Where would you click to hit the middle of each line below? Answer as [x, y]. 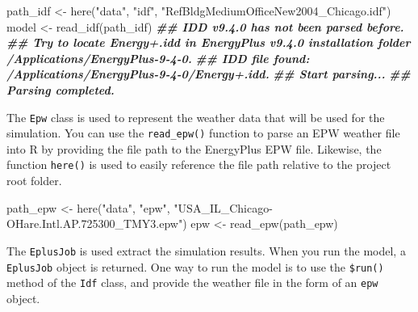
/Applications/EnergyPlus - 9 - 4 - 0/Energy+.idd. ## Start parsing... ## [209, 74]
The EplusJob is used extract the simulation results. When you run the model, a [206, 250]
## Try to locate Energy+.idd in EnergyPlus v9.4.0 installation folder [209, 42]
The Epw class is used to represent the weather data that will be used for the [196, 117]
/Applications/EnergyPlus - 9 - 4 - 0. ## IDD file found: [158, 58]
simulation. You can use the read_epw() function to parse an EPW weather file [203, 133]
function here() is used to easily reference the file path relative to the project [199, 164]
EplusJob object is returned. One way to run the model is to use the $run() [195, 266]
